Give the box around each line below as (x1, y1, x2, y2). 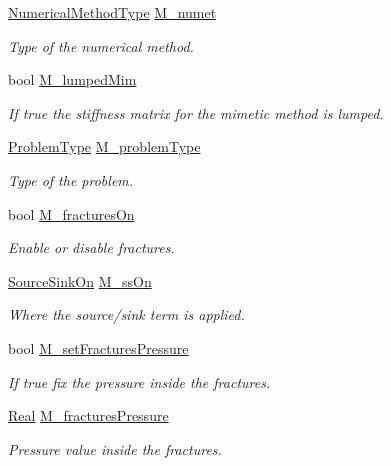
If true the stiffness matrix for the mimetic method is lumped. (8, 102, 384, 123)
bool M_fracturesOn (8, 203, 135, 224)
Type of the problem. (8, 169, 134, 190)
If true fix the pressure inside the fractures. (8, 371, 271, 392)
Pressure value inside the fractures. (8, 438, 222, 459)
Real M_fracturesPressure (8, 405, 169, 426)
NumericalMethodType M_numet (8, 2, 217, 22)
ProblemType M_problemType (8, 136, 201, 157)
